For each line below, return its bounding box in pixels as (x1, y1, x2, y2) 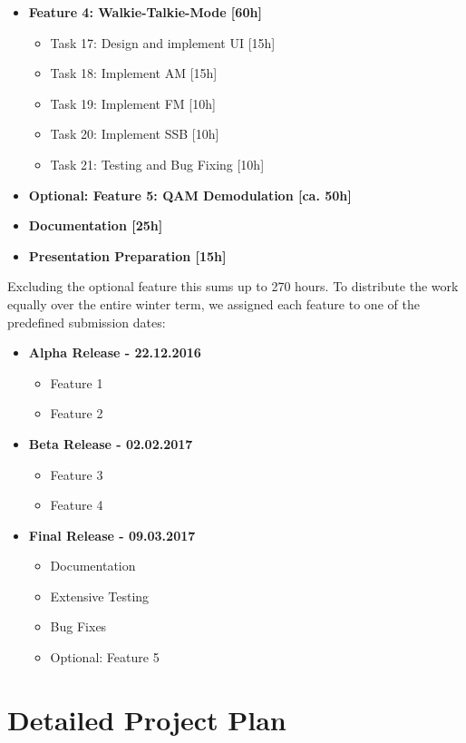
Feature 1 (50, 373, 103, 392)
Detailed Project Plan (7, 700, 286, 738)
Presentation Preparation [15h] (28, 246, 227, 265)
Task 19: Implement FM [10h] (50, 93, 216, 112)
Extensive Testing (50, 586, 150, 605)
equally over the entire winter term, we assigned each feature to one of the (7, 294, 420, 313)
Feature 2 (50, 404, 103, 423)
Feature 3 (50, 464, 103, 484)
